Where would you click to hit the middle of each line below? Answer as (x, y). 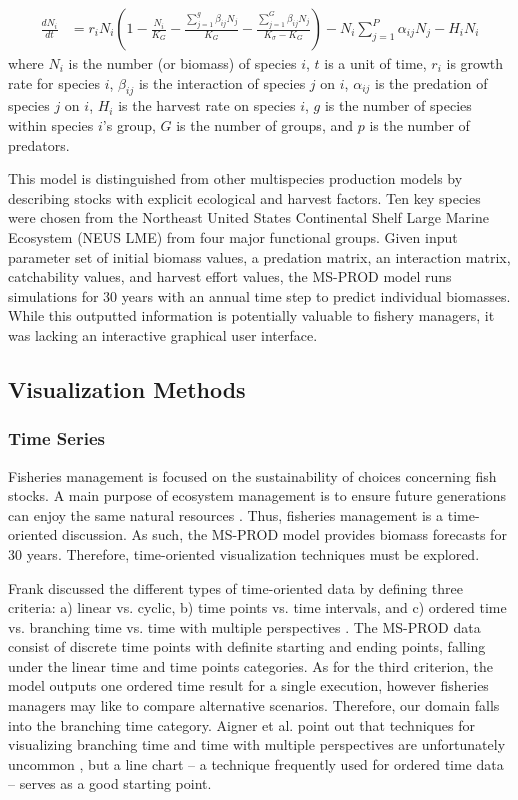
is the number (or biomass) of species (182, 63)
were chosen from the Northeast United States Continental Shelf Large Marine (248, 217)
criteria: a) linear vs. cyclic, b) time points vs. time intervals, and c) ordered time (257, 607)
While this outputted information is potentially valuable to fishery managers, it (251, 315)
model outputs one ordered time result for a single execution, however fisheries (248, 685)
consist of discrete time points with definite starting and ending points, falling (247, 646)
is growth (474, 63)
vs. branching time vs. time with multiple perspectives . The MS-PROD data (244, 626)
